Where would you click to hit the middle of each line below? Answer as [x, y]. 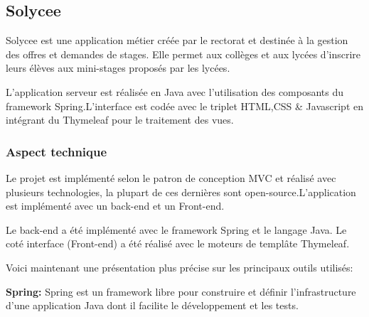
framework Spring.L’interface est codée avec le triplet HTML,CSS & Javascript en [185, 106]
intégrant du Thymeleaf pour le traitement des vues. [120, 120]
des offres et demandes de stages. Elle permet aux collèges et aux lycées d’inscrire [183, 54]
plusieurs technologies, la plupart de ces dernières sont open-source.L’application [181, 192]
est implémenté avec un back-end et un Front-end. [115, 206]
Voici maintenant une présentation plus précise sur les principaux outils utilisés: [180, 267]
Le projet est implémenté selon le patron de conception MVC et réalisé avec [171, 177]
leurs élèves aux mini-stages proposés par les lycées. [118, 68]
